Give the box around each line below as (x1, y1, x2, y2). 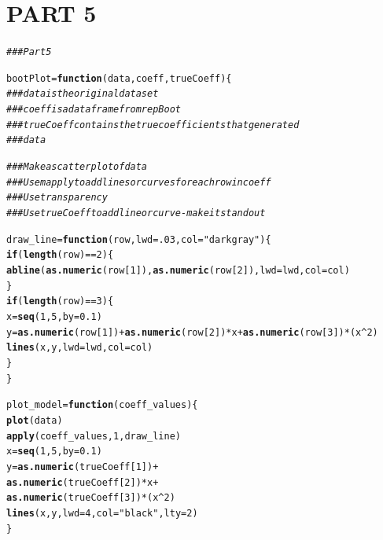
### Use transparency (6, 192, 108, 204)
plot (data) (6, 414, 63, 426)
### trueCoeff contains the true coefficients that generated (6, 119, 300, 130)
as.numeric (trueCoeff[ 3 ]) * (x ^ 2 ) (6, 492, 175, 504)
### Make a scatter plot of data (6, 161, 148, 173)
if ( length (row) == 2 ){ (6, 249, 114, 261)
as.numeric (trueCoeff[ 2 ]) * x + (6, 476, 159, 488)
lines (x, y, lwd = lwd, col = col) (6, 342, 153, 354)
